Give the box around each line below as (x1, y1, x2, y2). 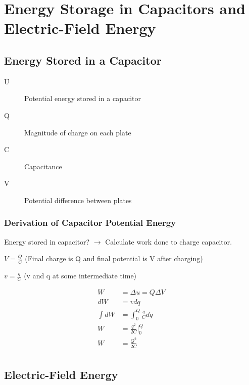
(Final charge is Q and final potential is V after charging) (25, 253, 203, 264)
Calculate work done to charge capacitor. (105, 236, 232, 247)
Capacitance (24, 161, 62, 171)
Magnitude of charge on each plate (24, 127, 131, 137)
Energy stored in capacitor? (4, 236, 90, 247)
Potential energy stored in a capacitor (24, 93, 141, 104)
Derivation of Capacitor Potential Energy (4, 216, 176, 229)
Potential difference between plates (24, 195, 132, 205)
